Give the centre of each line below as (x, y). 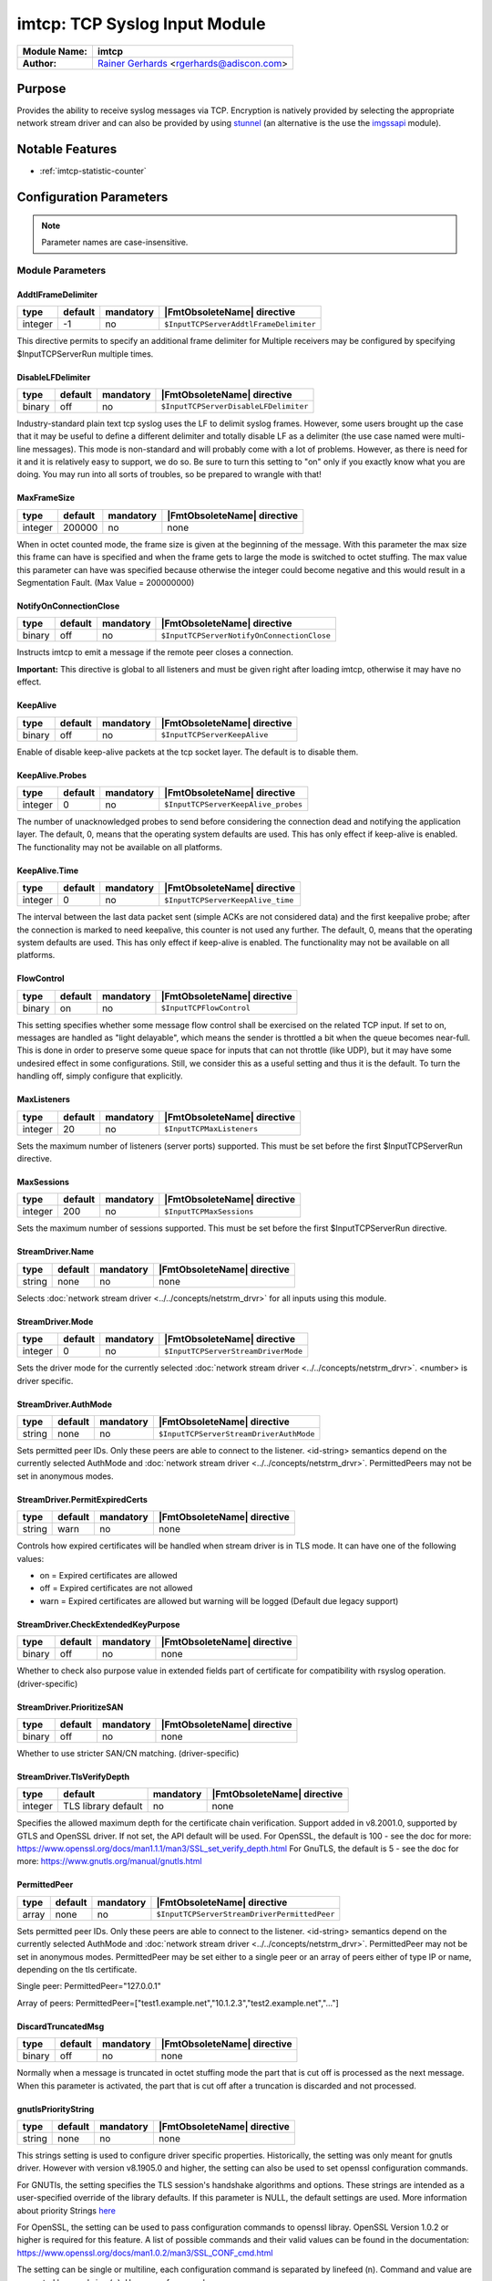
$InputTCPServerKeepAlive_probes (234, 804)
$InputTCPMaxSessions (209, 1211)
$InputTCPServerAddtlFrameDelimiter (240, 324)
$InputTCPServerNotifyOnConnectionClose (246, 635)
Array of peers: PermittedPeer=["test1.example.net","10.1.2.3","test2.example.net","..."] (178, 2003)
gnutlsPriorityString (56, 2109)
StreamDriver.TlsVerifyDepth (73, 1776)
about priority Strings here (67, 2210)
